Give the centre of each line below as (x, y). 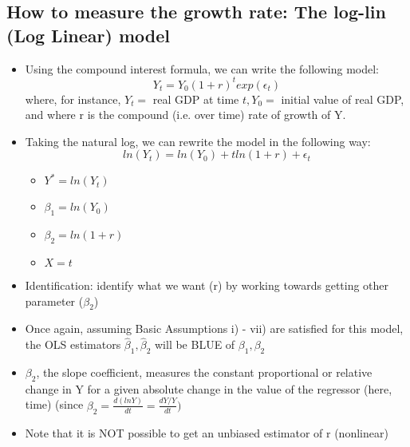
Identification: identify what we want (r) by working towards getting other (207, 285)
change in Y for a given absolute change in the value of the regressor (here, (209, 388)
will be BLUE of (195, 344)
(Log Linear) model (89, 35)
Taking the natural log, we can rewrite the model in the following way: (198, 141)
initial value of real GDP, (343, 99)
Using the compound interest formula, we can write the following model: (202, 68)
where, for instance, (73, 99)
